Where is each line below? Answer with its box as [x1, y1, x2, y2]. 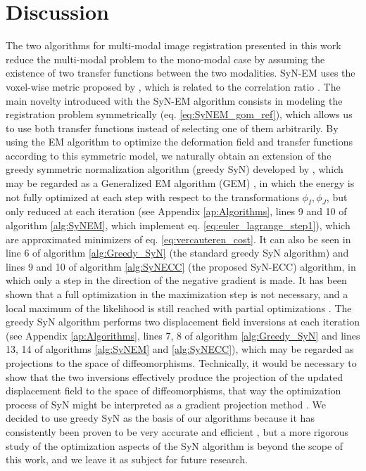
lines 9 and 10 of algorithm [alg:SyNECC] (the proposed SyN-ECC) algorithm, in [6, 259, 356, 273]
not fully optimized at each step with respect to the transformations [6, 189, 299, 204]
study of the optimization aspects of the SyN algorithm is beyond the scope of [6, 438, 343, 453]
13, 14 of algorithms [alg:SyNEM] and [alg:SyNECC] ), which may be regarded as [6, 342, 354, 356]
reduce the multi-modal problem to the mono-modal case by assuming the [6, 51, 325, 66]
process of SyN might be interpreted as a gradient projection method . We [6, 396, 327, 411]
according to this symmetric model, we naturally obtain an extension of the [6, 148, 332, 162]
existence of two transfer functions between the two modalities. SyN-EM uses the [6, 65, 355, 80]
